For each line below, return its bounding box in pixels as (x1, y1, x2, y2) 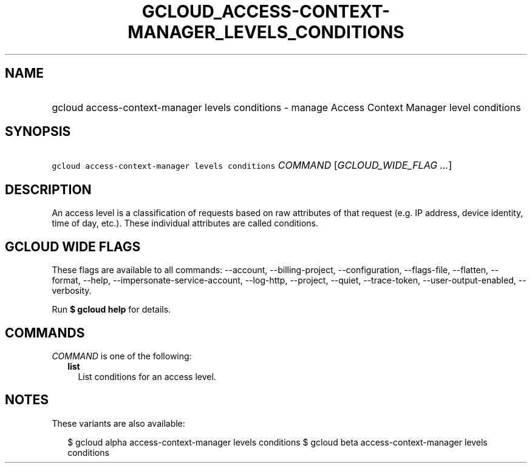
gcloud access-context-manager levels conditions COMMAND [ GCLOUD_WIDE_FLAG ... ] (52, 159, 452, 172)
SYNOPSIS (5, 124, 71, 140)
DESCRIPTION (5, 181, 92, 197)
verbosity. (52, 285, 92, 296)
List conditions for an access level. (78, 371, 216, 382)
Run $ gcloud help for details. (52, 304, 171, 315)
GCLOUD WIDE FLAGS (5, 239, 141, 254)
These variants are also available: (52, 418, 185, 429)
